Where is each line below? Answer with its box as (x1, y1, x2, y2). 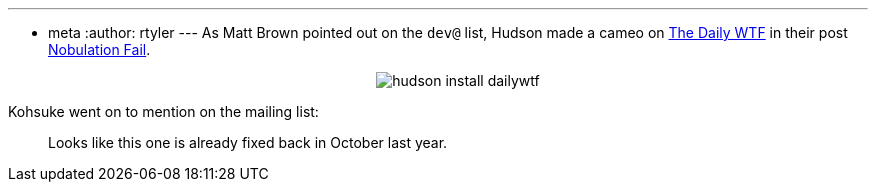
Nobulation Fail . (48, 41, 151, 58)
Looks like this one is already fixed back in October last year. (48, 134, 448, 151)
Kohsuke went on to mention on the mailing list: (8, 103, 319, 120)
